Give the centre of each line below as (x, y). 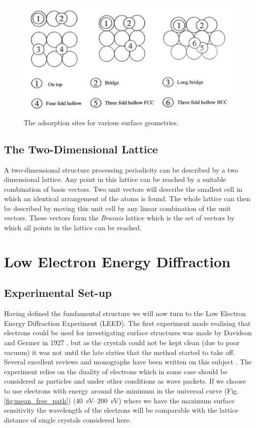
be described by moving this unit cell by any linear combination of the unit (117, 208)
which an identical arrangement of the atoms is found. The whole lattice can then (127, 198)
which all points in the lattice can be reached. (73, 228)
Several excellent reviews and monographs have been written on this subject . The (128, 362)
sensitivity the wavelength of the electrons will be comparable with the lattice (121, 410)
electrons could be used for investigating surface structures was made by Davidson (128, 333)
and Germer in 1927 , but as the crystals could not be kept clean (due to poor (122, 342)
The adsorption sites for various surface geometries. (101, 122)
